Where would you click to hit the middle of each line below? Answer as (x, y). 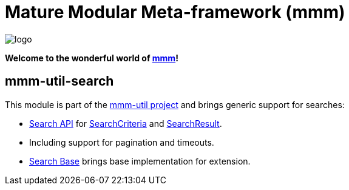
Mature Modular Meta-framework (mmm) (175, 12)
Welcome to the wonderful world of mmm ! (92, 58)
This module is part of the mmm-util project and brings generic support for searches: (175, 104)
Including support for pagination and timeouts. (122, 142)
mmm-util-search (59, 81)
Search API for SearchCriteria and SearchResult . (126, 123)
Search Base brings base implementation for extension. (140, 161)
